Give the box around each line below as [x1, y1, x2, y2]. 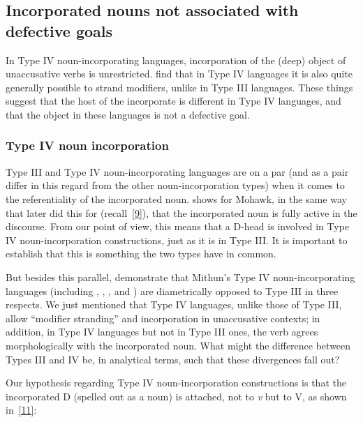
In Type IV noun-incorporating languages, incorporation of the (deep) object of [6, 52, 346, 67]
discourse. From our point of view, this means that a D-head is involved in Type [6, 219, 350, 234]
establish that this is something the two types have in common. [6, 246, 276, 261]
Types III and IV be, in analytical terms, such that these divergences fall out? [6, 352, 340, 366]
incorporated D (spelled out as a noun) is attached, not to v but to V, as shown [6, 389, 347, 403]
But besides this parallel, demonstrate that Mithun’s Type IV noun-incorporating [6, 269, 355, 284]
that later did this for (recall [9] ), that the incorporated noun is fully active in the [6, 205, 357, 220]
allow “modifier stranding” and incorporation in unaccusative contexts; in [6, 310, 320, 325]
